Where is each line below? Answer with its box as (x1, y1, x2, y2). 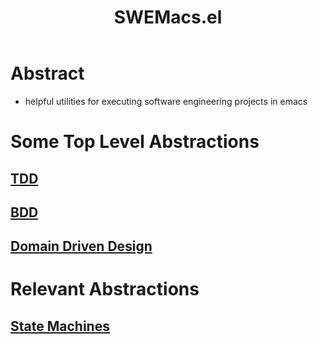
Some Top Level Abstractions (10, 131, 260, 153)
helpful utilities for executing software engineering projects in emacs (24, 95, 308, 107)
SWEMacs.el (113, 6, 223, 29)
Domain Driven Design (10, 238, 153, 255)
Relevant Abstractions (10, 278, 200, 301)
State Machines (10, 317, 110, 335)
